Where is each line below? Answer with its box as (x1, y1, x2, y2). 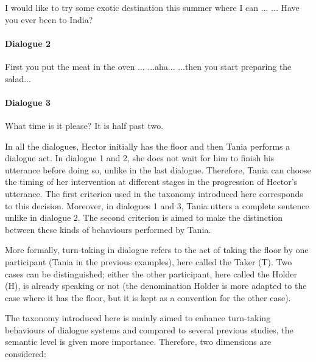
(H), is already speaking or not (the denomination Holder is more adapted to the (5, 279, 307, 292)
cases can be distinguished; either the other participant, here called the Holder (5, 267, 298, 280)
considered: (5, 347, 46, 360)
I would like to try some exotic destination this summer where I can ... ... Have (5, 1, 300, 13)
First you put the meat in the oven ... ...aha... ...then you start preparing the (5, 60, 292, 72)
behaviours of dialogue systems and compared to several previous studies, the (5, 323, 293, 336)
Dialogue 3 (5, 96, 51, 108)
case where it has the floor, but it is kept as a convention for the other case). (5, 291, 291, 304)
